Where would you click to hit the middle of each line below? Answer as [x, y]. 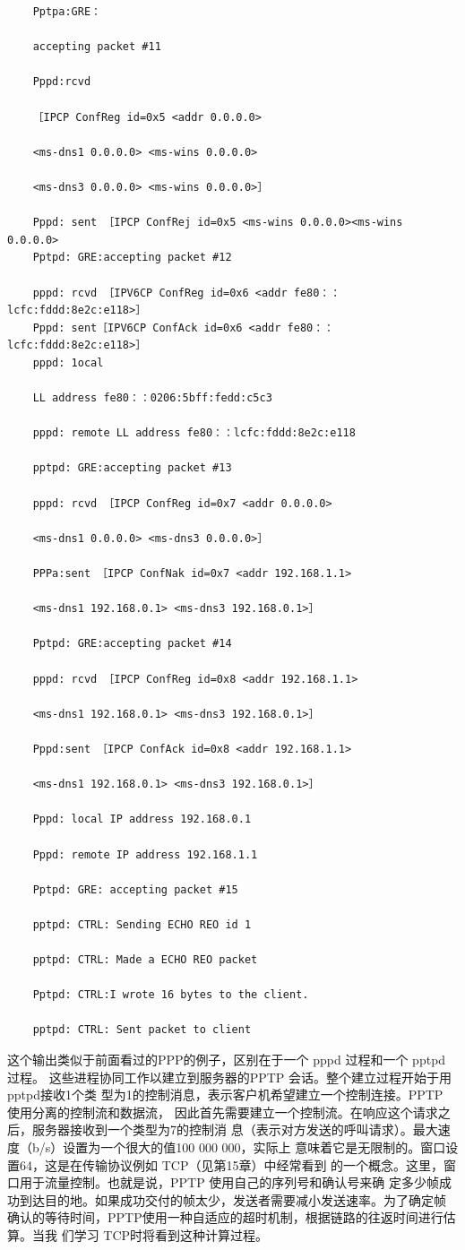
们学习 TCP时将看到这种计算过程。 [165, 1234]
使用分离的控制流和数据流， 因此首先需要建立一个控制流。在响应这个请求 [223, 1112]
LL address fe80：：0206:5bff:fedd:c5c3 [152, 398]
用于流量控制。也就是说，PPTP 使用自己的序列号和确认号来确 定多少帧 [229, 1182]
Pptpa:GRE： [67, 12]
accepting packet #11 [97, 47]
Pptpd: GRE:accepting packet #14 [132, 644]
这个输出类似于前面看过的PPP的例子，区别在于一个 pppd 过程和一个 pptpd [227, 1060]
